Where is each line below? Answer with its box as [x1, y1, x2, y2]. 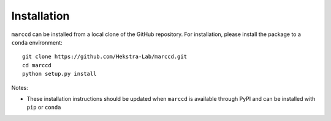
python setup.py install [22, 70, 97, 78]
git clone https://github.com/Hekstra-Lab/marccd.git [22, 53, 187, 61]
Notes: [11, 84, 28, 91]
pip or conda [26, 104, 61, 111]
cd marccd [22, 62, 51, 68]
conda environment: [11, 38, 63, 46]
